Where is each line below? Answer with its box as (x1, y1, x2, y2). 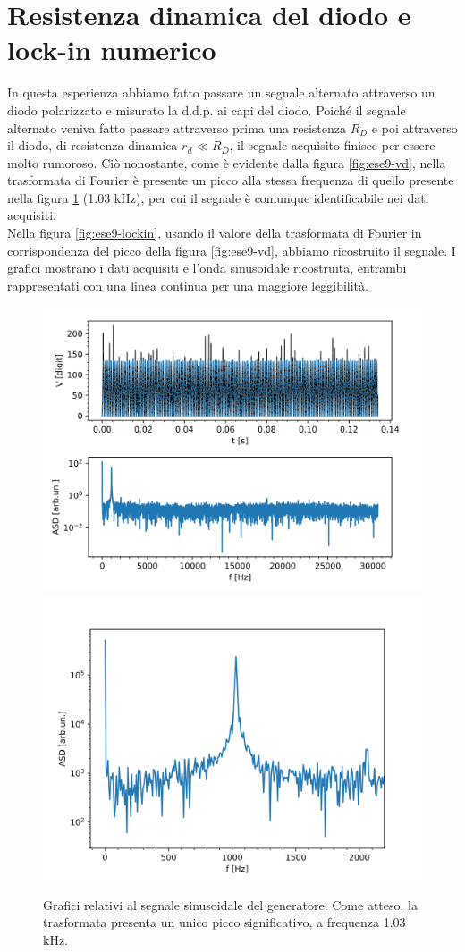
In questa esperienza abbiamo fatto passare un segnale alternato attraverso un (7, 83, 435, 102)
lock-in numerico (7, 31, 216, 68)
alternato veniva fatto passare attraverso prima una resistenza (7, 118, 346, 137)
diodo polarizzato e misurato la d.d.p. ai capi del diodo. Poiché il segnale (7, 100, 406, 119)
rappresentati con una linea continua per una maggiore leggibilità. (7, 275, 368, 294)
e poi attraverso (371, 118, 458, 137)
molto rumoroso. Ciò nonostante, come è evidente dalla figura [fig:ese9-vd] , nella (7, 153, 446, 172)
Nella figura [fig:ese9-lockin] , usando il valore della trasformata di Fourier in (7, 223, 422, 242)
